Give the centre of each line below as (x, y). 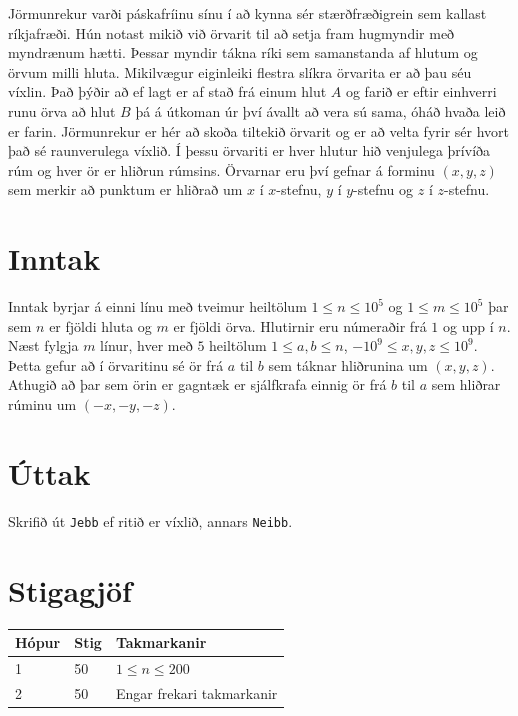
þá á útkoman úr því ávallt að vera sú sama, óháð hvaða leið (320, 110)
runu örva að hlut (62, 110)
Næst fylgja (43, 345)
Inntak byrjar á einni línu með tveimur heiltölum (157, 306)
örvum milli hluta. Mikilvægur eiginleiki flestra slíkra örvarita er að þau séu (240, 71)
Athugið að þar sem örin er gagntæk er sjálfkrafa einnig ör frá (197, 384)
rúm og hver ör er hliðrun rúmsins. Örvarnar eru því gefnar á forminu (221, 169)
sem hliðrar (466, 384)
